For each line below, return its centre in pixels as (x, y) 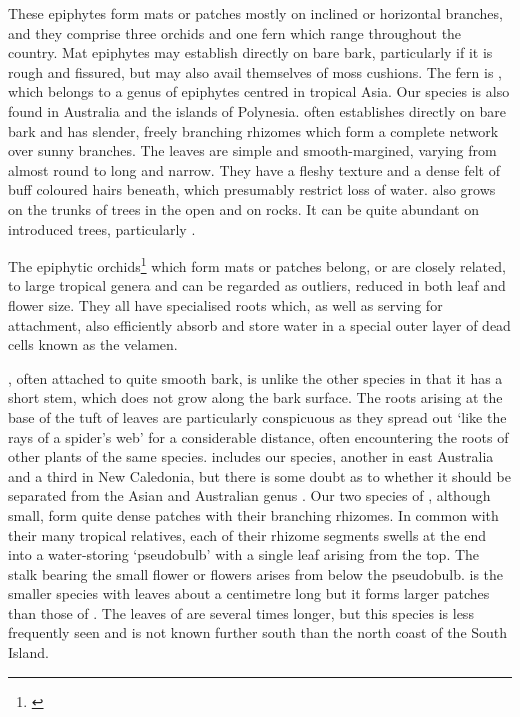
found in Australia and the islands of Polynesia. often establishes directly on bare (257, 110)
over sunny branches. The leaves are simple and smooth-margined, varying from (252, 150)
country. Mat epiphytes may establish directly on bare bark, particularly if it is (250, 52)
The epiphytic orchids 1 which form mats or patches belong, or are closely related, (257, 264)
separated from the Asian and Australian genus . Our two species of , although (249, 495)
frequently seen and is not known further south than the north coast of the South (258, 632)
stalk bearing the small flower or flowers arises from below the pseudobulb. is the (256, 573)
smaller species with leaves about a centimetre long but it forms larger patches (249, 593)
